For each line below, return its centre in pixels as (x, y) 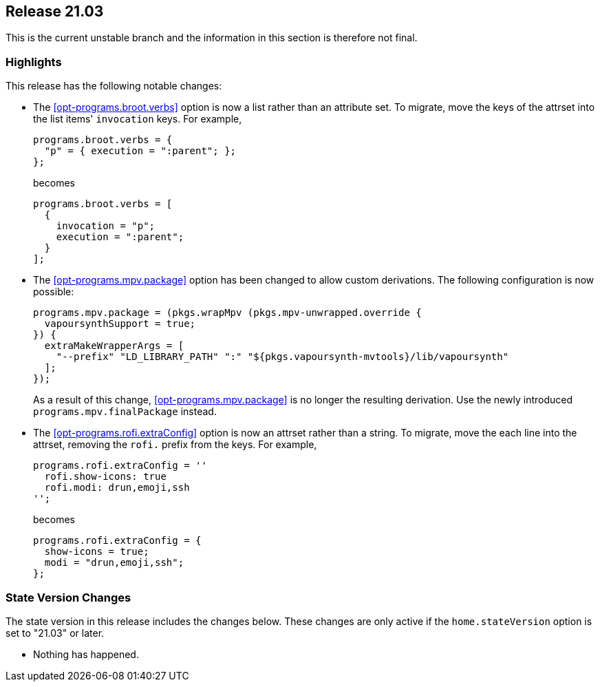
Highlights (34, 62)
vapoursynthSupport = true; (120, 324)
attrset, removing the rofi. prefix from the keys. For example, (175, 445)
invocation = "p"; (106, 226)
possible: (54, 292)
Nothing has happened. (86, 654)
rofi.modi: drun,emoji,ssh (117, 488)
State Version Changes (68, 597)
